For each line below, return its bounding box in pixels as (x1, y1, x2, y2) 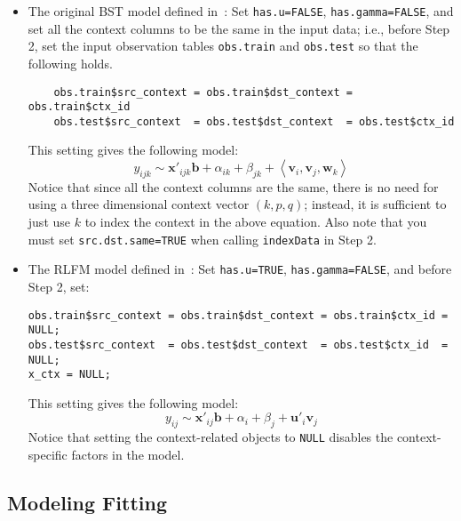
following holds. (28, 53, 113, 72)
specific (28, 445, 68, 463)
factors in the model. (71, 445, 185, 463)
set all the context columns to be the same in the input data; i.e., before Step (28, 19, 450, 37)
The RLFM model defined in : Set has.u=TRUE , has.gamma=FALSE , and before (28, 260, 452, 278)
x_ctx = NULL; (28, 368, 111, 381)
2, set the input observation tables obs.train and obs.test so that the (28, 36, 418, 55)
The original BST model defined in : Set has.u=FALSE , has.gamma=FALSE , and (28, 2, 454, 20)
